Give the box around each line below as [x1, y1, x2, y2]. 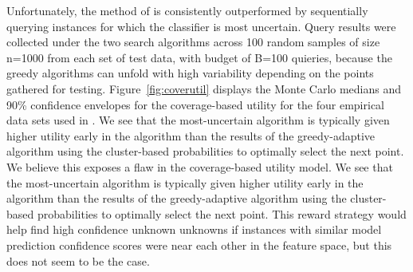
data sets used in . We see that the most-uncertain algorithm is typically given [6, 112, 390, 128]
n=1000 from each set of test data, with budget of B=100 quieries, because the [6, 49, 392, 65]
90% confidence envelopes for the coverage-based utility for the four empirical [6, 96, 384, 112]
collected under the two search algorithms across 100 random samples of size [6, 34, 380, 50]
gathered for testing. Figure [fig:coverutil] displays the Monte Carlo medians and [6, 80, 402, 97]
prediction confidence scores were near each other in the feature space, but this [6, 236, 392, 253]
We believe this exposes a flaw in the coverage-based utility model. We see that [6, 158, 393, 175]
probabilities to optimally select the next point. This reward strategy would [37, 205, 407, 222]
